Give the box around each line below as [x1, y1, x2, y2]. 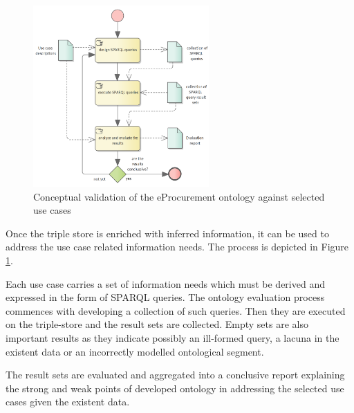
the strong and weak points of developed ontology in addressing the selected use [6, 380, 344, 395]
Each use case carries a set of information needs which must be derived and [6, 276, 325, 291]
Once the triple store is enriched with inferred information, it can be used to [6, 226, 329, 240]
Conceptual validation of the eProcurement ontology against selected [33, 189, 325, 203]
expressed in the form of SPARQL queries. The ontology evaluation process [6, 290, 325, 304]
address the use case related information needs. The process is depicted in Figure [6, 239, 349, 254]
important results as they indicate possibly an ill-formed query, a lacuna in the [6, 331, 339, 345]
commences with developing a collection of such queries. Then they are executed [6, 303, 346, 318]
